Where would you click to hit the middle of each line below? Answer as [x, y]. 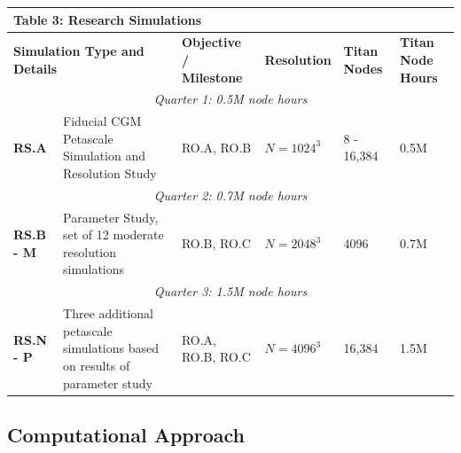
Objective [211, 42]
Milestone [212, 77]
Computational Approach [126, 435]
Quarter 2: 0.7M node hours [230, 195]
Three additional [108, 313]
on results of [97, 365]
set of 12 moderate [113, 234]
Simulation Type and [79, 51]
